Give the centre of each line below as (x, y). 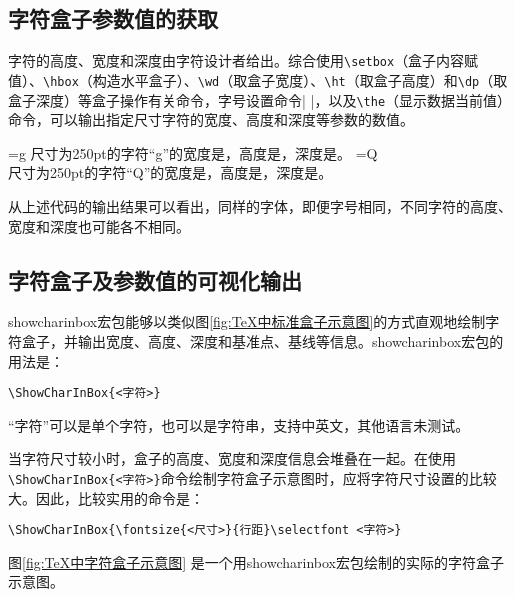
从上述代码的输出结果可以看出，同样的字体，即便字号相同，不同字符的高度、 (260, 205)
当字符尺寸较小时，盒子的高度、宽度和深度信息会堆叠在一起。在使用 (232, 458)
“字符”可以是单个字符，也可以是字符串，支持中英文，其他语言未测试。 (239, 424)
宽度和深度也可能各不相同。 (99, 225)
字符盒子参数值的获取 (113, 18)
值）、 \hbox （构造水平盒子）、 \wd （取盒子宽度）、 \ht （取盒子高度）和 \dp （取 (258, 79)
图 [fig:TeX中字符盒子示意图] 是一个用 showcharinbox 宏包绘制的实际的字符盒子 (256, 561)
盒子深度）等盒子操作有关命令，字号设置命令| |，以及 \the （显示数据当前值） (260, 99)
